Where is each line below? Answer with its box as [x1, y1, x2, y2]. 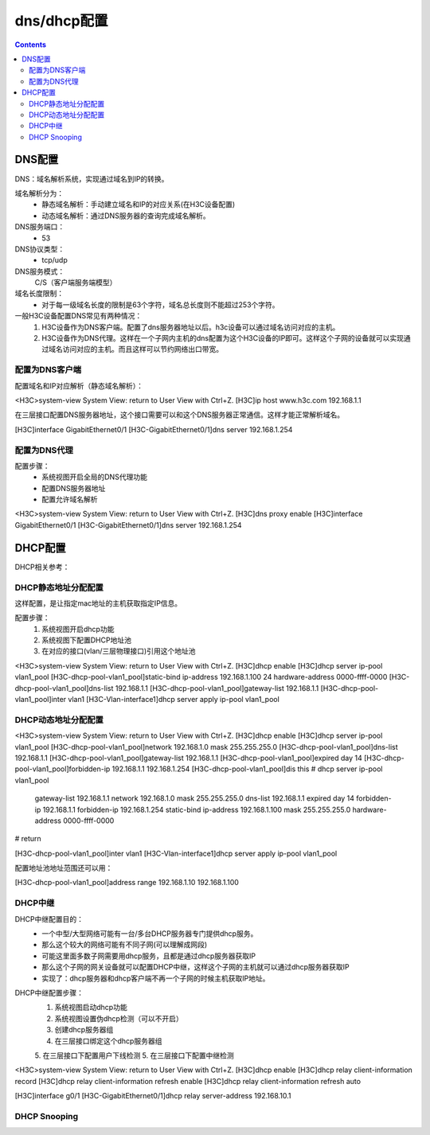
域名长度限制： [14, 289, 64, 298]
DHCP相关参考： [14, 562, 70, 571]
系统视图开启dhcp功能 [41, 624, 115, 634]
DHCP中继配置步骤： [14, 988, 84, 997]
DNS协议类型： [14, 244, 65, 254]
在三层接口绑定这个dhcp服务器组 [54, 1036, 162, 1046]
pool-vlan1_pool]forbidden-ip [14, 764, 111, 774]
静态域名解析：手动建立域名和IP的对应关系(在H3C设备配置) [41, 200, 236, 209]
